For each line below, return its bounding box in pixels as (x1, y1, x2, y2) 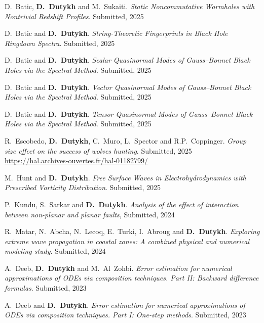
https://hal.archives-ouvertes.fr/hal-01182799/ (5, 155, 148, 166)
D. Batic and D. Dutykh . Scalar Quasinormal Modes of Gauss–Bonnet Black (5, 55, 250, 65)
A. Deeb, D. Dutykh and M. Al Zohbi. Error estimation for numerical (5, 262, 232, 273)
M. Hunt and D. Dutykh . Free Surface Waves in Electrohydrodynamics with (5, 172, 246, 182)
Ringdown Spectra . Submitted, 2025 (5, 37, 115, 48)
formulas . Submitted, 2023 (5, 283, 87, 293)
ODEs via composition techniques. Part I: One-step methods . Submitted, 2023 (5, 309, 246, 320)
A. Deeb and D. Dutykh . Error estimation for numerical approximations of (5, 299, 245, 310)
